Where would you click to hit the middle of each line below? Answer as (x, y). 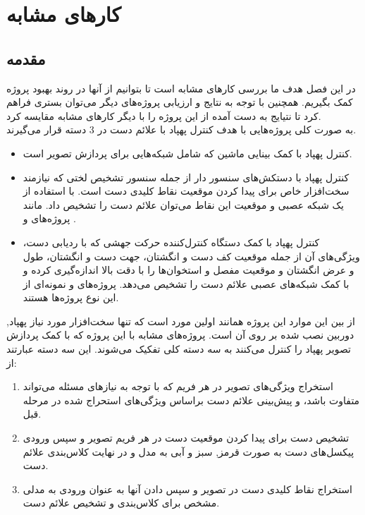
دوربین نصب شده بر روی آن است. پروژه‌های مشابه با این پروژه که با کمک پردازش (180, 335)
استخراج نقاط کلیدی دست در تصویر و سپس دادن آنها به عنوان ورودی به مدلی (187, 489)
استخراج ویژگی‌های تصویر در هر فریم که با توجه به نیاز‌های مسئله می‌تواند (178, 386)
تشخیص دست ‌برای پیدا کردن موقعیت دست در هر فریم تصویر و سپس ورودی (186, 438)
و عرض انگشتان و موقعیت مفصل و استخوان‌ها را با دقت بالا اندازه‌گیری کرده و (188, 270)
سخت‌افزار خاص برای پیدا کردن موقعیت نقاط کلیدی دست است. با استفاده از (186, 191)
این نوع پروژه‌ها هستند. (71, 297)
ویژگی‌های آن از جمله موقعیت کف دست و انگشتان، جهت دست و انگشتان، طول (191, 256)
